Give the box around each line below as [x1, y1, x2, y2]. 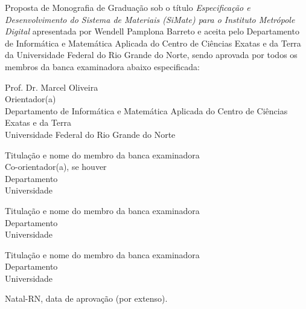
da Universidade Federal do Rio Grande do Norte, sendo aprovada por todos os [5, 48, 298, 61]
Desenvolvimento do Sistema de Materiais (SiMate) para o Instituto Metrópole [5, 13, 295, 25]
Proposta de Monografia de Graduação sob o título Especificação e [5, 1, 250, 13]
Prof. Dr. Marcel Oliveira [5, 80, 98, 93]
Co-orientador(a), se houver [5, 160, 107, 173]
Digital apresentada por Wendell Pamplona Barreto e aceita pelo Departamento [5, 25, 299, 37]
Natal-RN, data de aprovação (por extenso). [5, 292, 168, 305]
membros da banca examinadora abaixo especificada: [5, 60, 200, 73]
